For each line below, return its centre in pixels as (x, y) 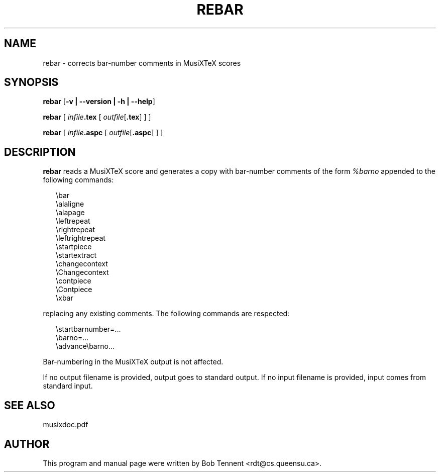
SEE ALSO (30, 405)
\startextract (76, 255)
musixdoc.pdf (66, 425)
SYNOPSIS (31, 82)
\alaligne (70, 204)
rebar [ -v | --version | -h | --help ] (99, 102)
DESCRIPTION (40, 152)
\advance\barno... (85, 346)
